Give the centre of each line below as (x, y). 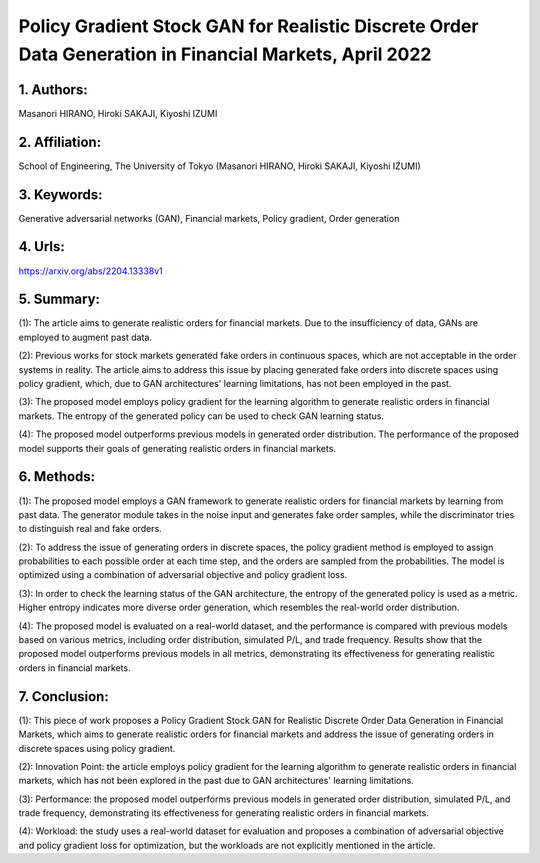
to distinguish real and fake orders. (90, 529)
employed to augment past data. (85, 337)
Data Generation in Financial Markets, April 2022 (225, 54)
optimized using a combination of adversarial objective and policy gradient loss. (183, 575)
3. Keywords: (60, 194)
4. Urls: (41, 246)
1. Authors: (53, 89)
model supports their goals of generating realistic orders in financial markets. (177, 448)
